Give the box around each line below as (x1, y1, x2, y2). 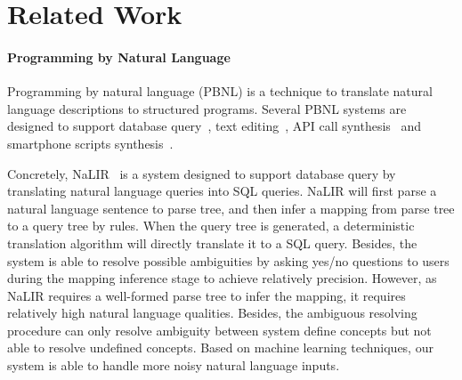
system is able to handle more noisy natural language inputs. (7, 356, 340, 375)
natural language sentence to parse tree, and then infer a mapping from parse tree (7, 198, 455, 217)
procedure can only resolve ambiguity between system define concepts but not (7, 320, 432, 339)
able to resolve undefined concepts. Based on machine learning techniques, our (7, 338, 434, 357)
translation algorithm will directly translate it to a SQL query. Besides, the (7, 233, 417, 252)
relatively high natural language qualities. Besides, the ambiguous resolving (7, 303, 417, 322)
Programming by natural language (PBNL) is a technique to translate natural (7, 82, 433, 101)
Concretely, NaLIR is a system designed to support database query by (7, 164, 396, 182)
